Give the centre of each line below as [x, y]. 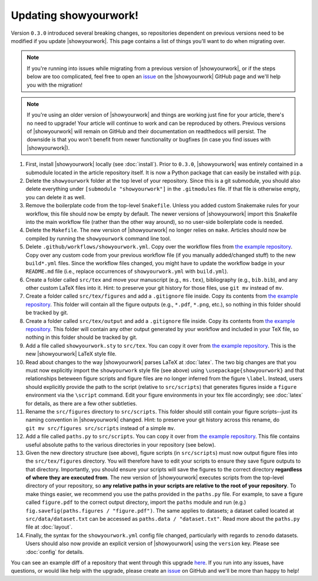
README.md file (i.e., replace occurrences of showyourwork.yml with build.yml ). [127, 272]
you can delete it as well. [56, 197]
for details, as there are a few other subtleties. [82, 403]
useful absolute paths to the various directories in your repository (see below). [121, 444]
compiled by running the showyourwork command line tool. [98, 238]
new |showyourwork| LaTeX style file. [71, 354]
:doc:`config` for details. [55, 552]
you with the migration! [54, 85]
